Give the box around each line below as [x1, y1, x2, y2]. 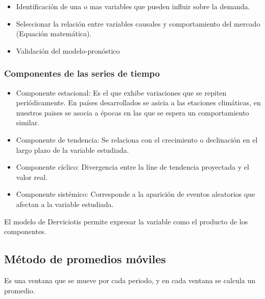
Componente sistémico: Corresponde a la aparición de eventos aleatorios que [16, 189, 255, 199]
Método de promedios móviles [4, 251, 166, 267]
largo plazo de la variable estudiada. [16, 144, 129, 155]
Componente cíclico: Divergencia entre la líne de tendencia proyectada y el [16, 162, 249, 172]
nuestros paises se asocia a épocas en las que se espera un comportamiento [16, 107, 249, 118]
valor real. [16, 171, 47, 182]
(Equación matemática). [16, 28, 92, 39]
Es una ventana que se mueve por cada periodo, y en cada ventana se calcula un [4, 274, 256, 285]
